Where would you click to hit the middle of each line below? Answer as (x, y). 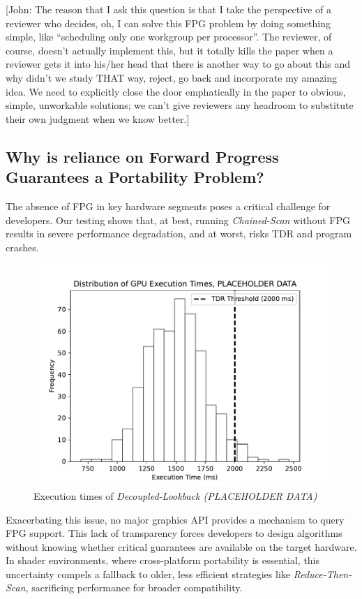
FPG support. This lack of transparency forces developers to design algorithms (174, 533)
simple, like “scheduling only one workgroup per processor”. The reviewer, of (169, 37)
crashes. (22, 247)
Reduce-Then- (323, 574)
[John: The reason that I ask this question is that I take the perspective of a (168, 9)
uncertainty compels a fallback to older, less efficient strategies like (148, 574)
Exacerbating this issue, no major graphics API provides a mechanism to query (175, 519)
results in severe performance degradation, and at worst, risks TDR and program (179, 234)
